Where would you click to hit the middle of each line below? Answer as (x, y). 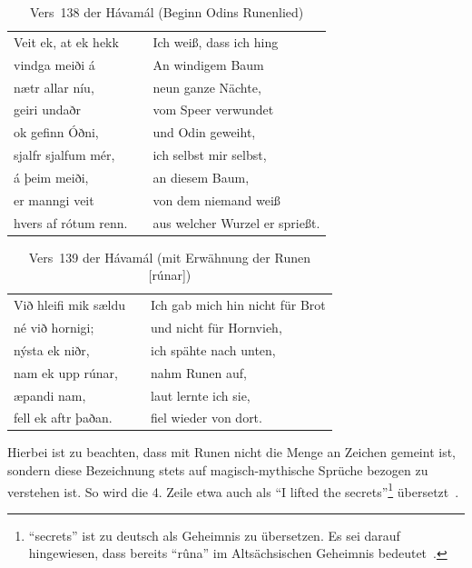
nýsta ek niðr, (52, 349)
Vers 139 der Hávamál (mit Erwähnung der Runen (169, 257)
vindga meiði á (54, 64)
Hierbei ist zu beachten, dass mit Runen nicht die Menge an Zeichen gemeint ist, (231, 452)
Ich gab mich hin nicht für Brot (238, 305)
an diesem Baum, (201, 177)
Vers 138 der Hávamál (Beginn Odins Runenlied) (167, 12)
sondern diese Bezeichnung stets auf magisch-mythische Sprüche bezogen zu (218, 470)
